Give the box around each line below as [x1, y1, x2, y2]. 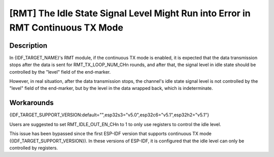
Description [9, 41, 48, 50]
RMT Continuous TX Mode [9, 22, 124, 33]
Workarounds [9, 99, 54, 107]
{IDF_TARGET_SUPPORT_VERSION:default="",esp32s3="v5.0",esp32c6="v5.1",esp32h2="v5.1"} [9, 112, 210, 118]
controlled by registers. [9, 145, 58, 151]
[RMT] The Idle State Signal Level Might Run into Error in [9, 8, 251, 19]
